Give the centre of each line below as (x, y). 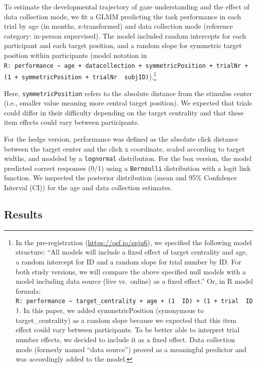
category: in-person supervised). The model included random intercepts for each (125, 35)
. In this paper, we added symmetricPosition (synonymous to (111, 310)
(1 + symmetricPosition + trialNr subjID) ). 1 (80, 76)
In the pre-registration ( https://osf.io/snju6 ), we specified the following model (134, 242)
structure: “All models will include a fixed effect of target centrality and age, (131, 252)
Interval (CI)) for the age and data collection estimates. (88, 187)
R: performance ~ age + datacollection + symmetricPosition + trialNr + (126, 66)
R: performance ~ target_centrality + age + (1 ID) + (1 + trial (127, 301)
